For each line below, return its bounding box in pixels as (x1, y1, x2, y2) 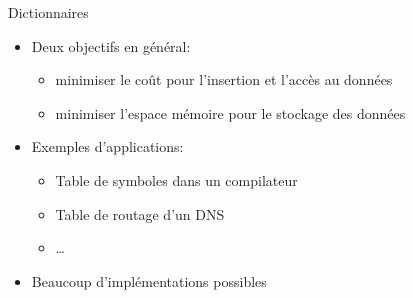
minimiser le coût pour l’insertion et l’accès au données (55, 69, 393, 90)
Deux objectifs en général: (31, 35, 191, 56)
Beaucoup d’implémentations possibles (31, 270, 267, 291)
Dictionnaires (8, 2, 89, 22)
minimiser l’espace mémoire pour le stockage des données (55, 102, 406, 123)
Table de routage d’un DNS (55, 203, 225, 224)
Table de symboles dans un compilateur (55, 169, 298, 190)
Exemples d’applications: (31, 136, 184, 157)
